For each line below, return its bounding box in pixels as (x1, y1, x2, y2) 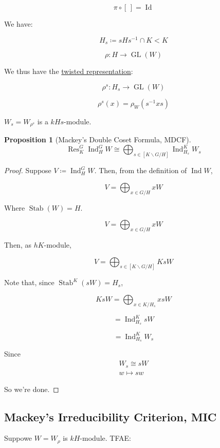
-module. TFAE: (80, 433, 131, 443)
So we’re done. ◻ (4, 383, 59, 394)
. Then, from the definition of (94, 165, 187, 176)
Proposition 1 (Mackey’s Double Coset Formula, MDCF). (4, 134, 191, 145)
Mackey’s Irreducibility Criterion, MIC (4, 408, 217, 424)
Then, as (4, 239, 31, 250)
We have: (4, 18, 33, 29)
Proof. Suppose (4, 165, 51, 176)
